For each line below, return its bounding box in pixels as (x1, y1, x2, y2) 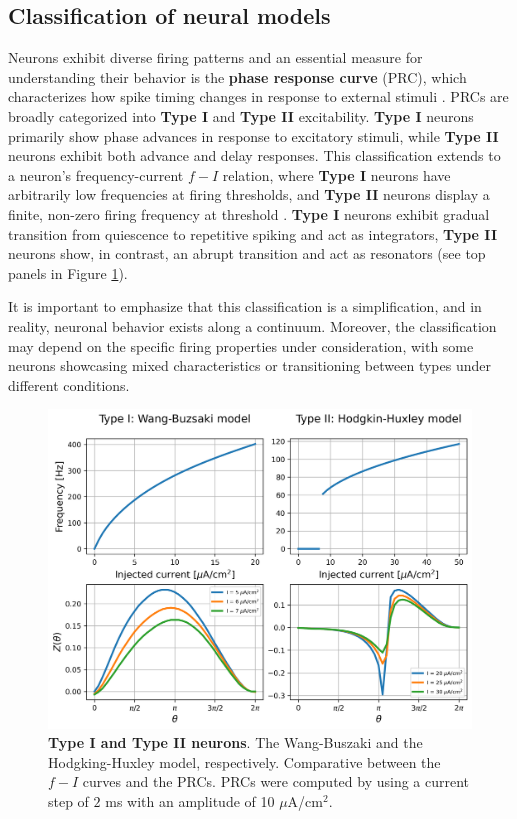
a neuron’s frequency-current (8, 164, 184, 185)
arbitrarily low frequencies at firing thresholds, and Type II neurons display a (8, 184, 490, 205)
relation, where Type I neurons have (222, 164, 451, 185)
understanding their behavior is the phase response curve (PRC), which (8, 66, 467, 87)
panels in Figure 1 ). (8, 262, 128, 283)
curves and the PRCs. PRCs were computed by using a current (82, 771, 470, 792)
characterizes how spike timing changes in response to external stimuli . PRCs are (8, 86, 509, 107)
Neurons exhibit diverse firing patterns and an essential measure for (8, 47, 423, 68)
